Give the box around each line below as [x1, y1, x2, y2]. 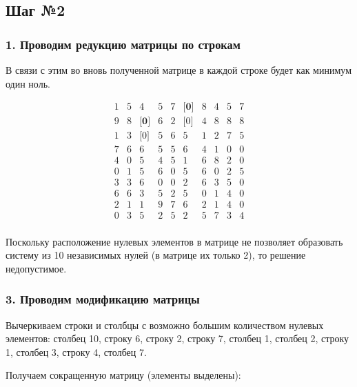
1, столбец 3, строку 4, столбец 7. [6, 344, 147, 359]
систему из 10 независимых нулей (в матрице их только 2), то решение [6, 248, 306, 262]
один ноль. [6, 76, 50, 90]
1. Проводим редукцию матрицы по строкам [6, 35, 241, 52]
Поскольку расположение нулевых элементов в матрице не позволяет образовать [6, 234, 343, 248]
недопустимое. [6, 261, 67, 275]
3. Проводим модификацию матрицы [6, 290, 200, 308]
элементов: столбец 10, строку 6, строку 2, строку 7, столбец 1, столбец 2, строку [6, 331, 349, 346]
